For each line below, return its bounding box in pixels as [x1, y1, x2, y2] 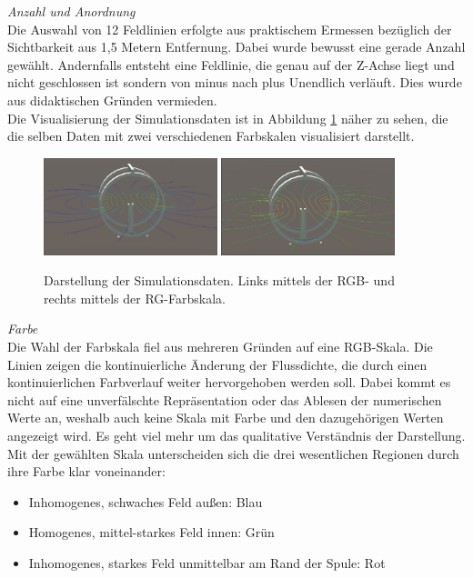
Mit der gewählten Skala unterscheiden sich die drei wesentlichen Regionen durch [7, 443, 459, 463]
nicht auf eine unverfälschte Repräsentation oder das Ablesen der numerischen [7, 390, 442, 409]
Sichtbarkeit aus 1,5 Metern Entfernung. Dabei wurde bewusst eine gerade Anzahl [7, 37, 466, 56]
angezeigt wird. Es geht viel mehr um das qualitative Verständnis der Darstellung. [7, 426, 466, 445]
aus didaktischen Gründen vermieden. [7, 90, 217, 109]
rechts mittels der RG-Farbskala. [44, 288, 226, 307]
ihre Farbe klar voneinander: [7, 462, 166, 481]
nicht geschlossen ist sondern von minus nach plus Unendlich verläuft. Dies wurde [7, 73, 462, 92]
